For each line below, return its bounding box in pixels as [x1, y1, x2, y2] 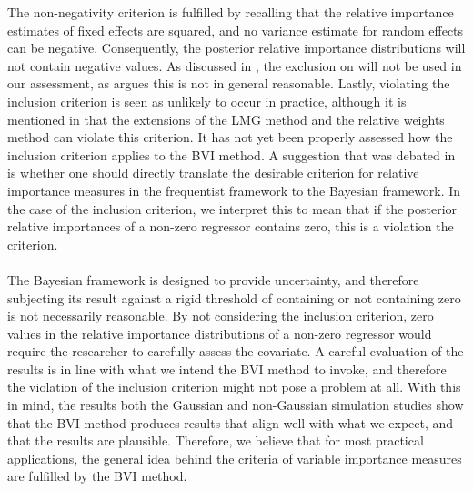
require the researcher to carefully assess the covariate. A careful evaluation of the [7, 342, 464, 361]
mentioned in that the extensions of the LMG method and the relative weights [7, 109, 445, 128]
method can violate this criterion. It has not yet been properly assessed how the [7, 128, 453, 147]
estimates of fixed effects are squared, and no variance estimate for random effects [7, 20, 464, 39]
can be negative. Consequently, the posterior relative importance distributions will [7, 38, 466, 57]
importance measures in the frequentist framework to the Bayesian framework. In [7, 180, 461, 199]
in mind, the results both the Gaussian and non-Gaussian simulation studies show [7, 395, 464, 414]
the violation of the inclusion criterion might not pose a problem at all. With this [7, 377, 461, 396]
